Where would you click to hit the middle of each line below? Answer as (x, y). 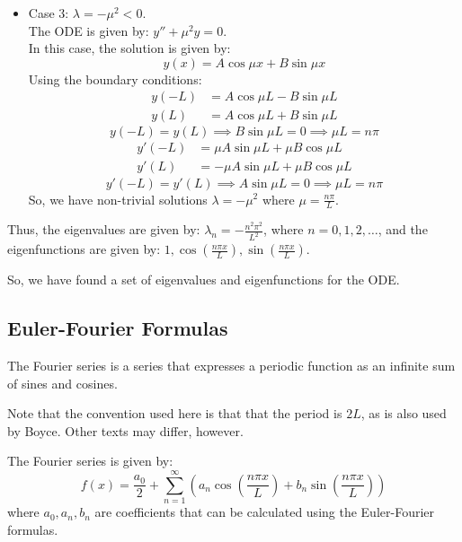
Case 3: (49, 13)
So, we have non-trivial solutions (118, 199)
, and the (403, 229)
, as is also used (404, 413)
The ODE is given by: (89, 30)
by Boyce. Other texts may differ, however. (125, 430)
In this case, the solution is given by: (129, 48)
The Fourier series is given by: (90, 461)
